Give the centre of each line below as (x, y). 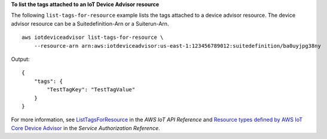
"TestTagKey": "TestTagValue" (91, 90)
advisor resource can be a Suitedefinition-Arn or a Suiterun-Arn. (90, 23)
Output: (20, 59)
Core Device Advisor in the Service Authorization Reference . (86, 128)
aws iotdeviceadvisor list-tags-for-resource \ (93, 38)
